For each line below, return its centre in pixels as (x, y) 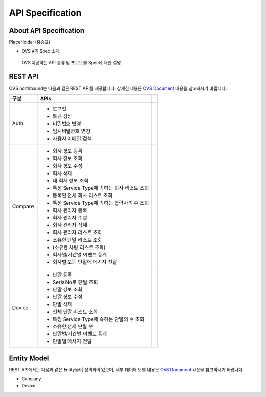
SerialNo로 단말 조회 (75, 282)
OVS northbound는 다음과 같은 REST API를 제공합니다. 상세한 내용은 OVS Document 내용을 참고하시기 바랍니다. (118, 88)
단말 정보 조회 (67, 289)
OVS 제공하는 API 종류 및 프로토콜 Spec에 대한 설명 (71, 62)
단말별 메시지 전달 (72, 341)
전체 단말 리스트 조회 (75, 312)
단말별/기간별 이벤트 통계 (80, 334)
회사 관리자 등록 (70, 211)
